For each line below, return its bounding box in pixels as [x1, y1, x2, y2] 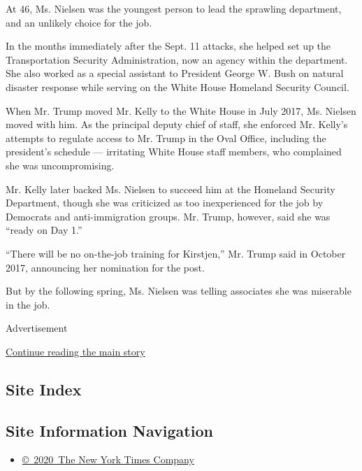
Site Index [6, 378, 82, 400]
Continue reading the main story [6, 344, 145, 358]
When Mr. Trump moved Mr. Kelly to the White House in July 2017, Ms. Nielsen [6, 103, 356, 118]
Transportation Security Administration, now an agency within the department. [6, 52, 348, 66]
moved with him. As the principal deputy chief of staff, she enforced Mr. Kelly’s [6, 117, 348, 132]
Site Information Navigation [6, 419, 213, 441]
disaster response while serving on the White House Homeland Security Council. [6, 79, 349, 94]
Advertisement [6, 321, 68, 335]
